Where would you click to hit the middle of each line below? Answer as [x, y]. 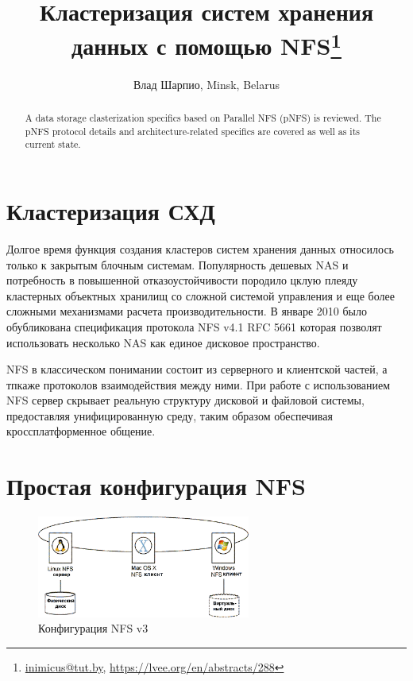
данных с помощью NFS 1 [206, 44]
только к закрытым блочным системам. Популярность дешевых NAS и [178, 264]
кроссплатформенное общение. [81, 431]
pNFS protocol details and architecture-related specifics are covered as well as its [192, 131]
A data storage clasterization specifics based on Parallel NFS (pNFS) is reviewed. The [203, 118]
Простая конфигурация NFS [156, 486]
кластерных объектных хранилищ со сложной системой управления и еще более [201, 295]
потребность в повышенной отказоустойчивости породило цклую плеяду [182, 280]
